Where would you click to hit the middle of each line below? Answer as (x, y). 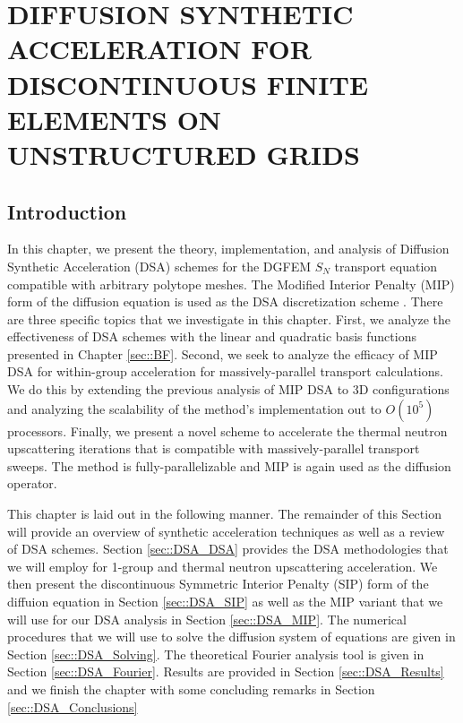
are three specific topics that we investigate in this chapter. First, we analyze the (229, 318)
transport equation (386, 266)
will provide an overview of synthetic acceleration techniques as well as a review (226, 531)
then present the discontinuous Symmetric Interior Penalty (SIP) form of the (218, 584)
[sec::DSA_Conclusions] (73, 706)
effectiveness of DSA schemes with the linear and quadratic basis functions (212, 336)
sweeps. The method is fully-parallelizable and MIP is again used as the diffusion (229, 465)
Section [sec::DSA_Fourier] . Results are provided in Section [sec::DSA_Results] (226, 671)
